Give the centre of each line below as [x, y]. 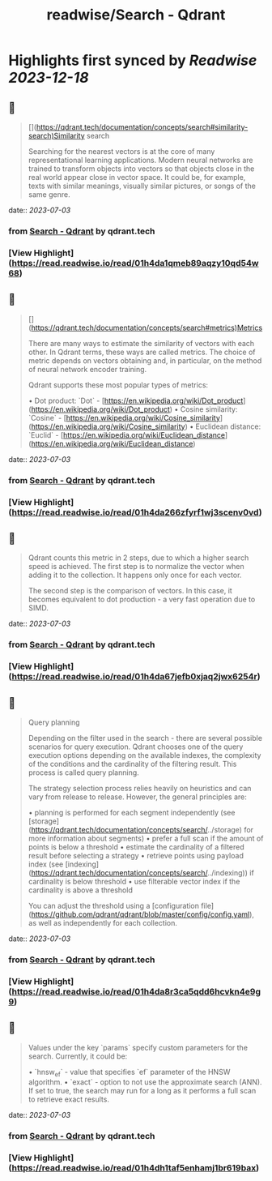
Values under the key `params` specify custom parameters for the [138, 1047]
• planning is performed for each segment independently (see [132, 812]
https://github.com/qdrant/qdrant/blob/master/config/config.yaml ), [143, 914]
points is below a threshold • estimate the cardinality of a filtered [136, 847]
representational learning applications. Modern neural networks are [140, 160]
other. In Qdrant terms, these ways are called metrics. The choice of [142, 352]
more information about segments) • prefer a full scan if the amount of [146, 838]
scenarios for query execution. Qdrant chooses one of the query [136, 747]
